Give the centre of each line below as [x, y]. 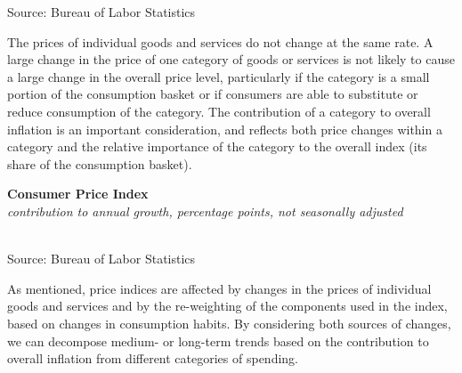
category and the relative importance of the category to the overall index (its [217, 146]
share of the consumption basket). [100, 163]
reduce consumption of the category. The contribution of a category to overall [219, 111]
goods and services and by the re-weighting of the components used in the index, [227, 306]
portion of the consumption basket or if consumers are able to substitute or [213, 94]
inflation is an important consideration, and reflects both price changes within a [225, 129]
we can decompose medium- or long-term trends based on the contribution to [218, 341]
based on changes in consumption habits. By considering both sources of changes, [229, 323]
